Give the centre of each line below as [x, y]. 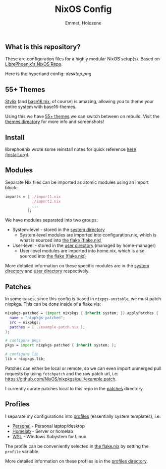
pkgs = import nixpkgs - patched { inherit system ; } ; [61, 345]
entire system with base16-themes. [41, 107]
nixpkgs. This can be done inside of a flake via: [53, 304]
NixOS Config [83, 9]
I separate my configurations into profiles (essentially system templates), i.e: [83, 416]
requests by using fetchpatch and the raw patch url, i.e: [62, 373]
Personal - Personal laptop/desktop [49, 426]
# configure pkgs [23, 341]
